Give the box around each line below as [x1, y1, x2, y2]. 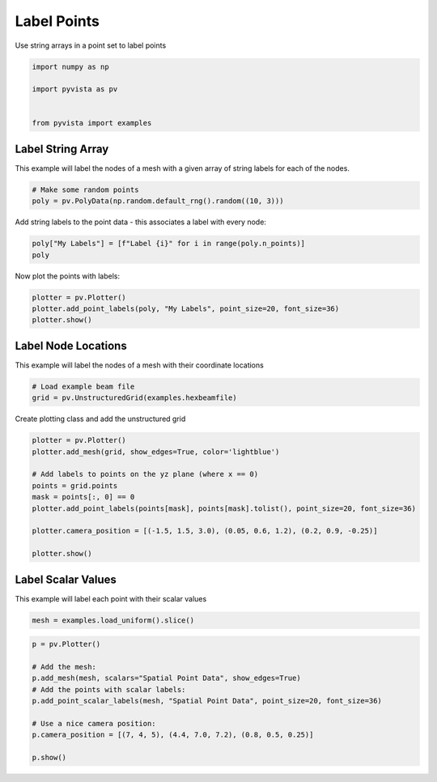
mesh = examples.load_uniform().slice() [32, 615, 194, 625]
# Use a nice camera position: [32, 719, 157, 729]
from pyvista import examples [32, 118, 152, 128]
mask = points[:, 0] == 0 [32, 492, 135, 502]
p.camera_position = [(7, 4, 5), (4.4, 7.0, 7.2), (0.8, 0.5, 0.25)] [32, 730, 314, 740]
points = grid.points [32, 481, 118, 490]
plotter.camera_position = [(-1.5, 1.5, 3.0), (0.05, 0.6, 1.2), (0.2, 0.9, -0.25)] [32, 526, 378, 536]
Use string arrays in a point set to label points [15, 40, 167, 50]
